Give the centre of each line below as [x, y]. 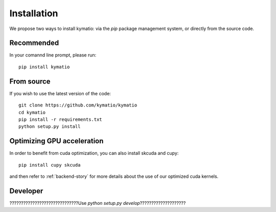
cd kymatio [32, 112]
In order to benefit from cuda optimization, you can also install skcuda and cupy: [94, 153]
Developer [26, 191]
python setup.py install [50, 127]
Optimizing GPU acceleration [56, 141]
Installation [34, 13]
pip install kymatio [44, 67]
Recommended [34, 43]
